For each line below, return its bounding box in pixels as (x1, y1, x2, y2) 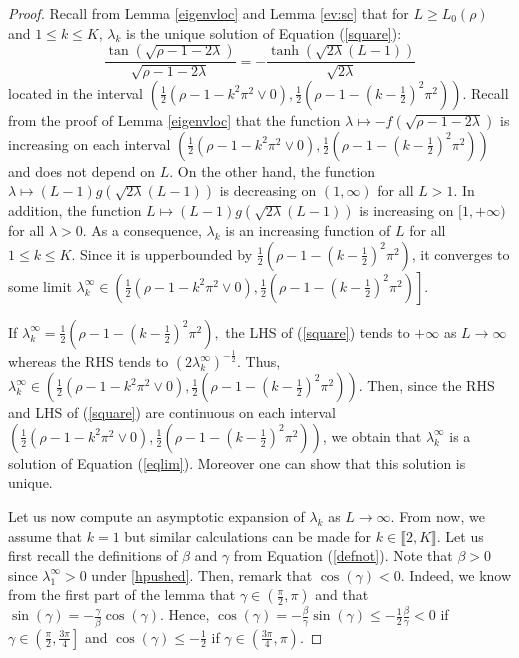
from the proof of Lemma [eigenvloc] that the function (8, 109, 341, 130)
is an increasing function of (225, 220, 391, 241)
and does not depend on (8, 160, 156, 181)
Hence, (168, 604, 210, 625)
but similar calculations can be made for (124, 525, 372, 546)
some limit (8, 275, 72, 296)
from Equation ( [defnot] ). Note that (233, 545, 453, 566)
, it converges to (411, 243, 510, 264)
